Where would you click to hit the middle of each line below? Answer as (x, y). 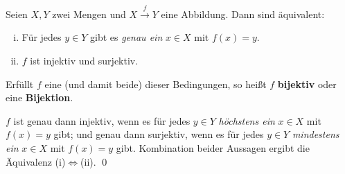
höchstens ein (247, 120)
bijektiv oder (307, 84)
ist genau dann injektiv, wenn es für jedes (102, 120)
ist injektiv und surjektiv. (84, 60)
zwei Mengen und (89, 14)
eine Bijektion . (39, 97)
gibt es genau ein (126, 37)
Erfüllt (20, 84)
